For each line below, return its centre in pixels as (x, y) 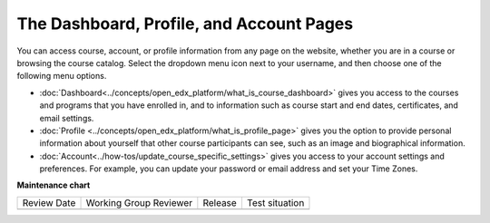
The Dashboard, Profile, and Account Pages (185, 24)
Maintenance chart (54, 185)
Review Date (49, 202)
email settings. (67, 118)
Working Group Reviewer (139, 202)
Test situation (275, 202)
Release (220, 202)
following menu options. (62, 76)
